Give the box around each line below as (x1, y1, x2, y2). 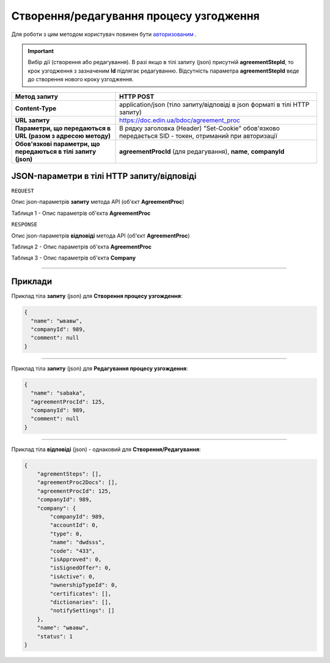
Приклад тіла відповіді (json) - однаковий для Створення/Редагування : (11, 446, 201, 453)
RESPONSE (11, 221, 38, 228)
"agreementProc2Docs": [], (37, 479, 119, 486)
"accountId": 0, (50, 522, 99, 529)
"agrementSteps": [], (37, 471, 102, 477)
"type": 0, (50, 530, 82, 537)
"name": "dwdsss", (50, 539, 105, 546)
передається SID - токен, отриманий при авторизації (119, 131, 277, 140)
